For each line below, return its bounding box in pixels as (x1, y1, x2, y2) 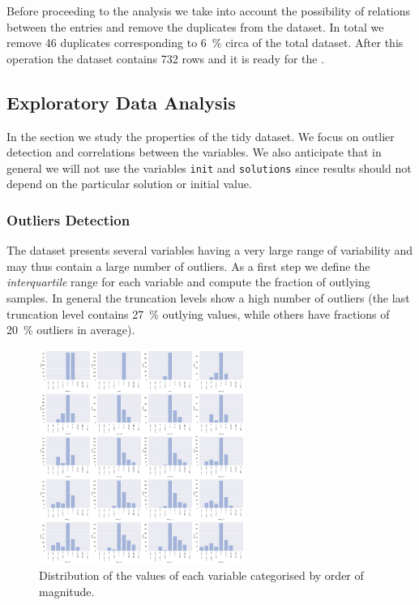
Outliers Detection (6, 209, 130, 230)
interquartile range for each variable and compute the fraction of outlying (6, 273, 370, 290)
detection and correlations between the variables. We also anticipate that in (6, 144, 382, 161)
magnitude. (39, 582, 95, 599)
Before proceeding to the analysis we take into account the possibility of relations (6, 2, 411, 19)
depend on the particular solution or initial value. (6, 175, 252, 192)
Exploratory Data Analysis (6, 89, 236, 114)
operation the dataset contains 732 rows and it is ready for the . (6, 49, 325, 67)
